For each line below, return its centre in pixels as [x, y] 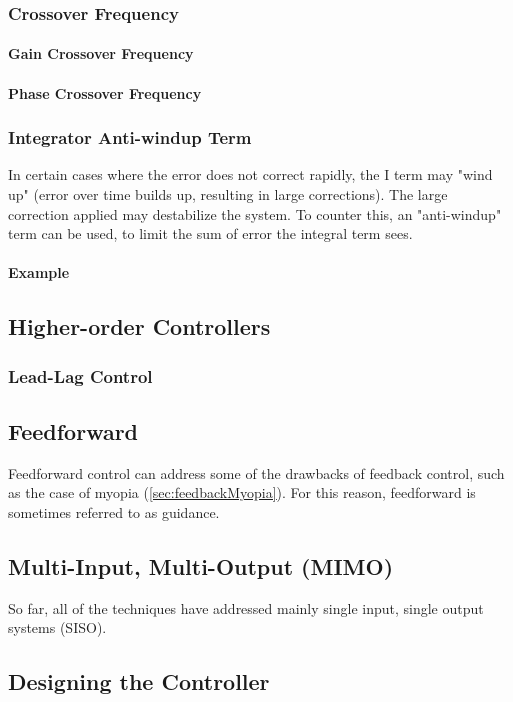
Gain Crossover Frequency [101, 53]
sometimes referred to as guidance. [114, 512]
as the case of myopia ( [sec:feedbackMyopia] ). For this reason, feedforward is [242, 492]
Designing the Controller [139, 681]
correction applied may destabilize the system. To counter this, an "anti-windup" [255, 213]
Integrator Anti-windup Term [130, 137]
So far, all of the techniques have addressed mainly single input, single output [246, 607]
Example [39, 272]
